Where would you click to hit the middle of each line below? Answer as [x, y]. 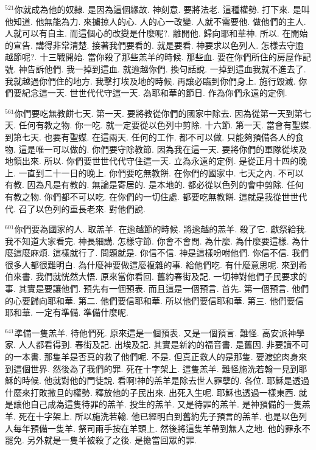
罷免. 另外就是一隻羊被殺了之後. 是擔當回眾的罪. [101, 440]
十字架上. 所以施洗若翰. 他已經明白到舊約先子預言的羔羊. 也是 [159, 416]
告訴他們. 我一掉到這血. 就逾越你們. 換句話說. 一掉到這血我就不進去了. [167, 68]
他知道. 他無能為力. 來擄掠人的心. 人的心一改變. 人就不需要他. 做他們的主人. [156, 21]
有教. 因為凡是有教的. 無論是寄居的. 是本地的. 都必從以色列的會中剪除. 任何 [154, 185]
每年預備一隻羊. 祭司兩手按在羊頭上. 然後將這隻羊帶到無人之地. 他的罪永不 [162, 428]
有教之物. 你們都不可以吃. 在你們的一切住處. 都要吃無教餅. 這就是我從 [143, 196]
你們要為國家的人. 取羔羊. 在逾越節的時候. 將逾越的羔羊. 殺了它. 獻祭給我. [161, 229]
